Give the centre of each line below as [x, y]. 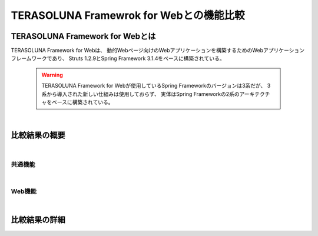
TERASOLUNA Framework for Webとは [83, 36]
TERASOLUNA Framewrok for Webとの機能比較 [128, 15]
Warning [52, 75]
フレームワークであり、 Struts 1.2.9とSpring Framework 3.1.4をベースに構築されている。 [118, 58]
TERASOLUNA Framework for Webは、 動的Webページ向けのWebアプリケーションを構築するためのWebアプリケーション [158, 51]
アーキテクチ [255, 94]
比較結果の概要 [38, 135]
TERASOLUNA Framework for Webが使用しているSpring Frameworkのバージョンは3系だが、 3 [156, 86]
